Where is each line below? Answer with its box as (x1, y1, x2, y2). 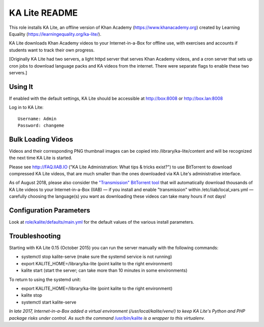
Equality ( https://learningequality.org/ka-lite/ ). (9, 31, 102, 37)
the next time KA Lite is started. (9, 155, 73, 161)
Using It (9, 82, 34, 91)
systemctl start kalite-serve (21, 299, 77, 305)
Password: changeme (18, 122, 65, 128)
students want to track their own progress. (9, 47, 95, 53)
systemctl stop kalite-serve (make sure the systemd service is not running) (21, 254, 172, 259)
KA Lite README (9, 7, 78, 18)
